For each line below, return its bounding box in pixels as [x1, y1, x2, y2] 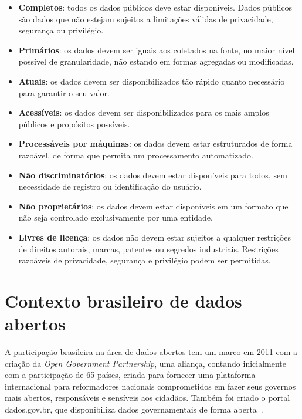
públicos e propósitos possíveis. [18, 117, 130, 130]
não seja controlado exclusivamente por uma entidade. [18, 211, 213, 224]
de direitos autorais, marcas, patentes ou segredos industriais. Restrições [18, 242, 279, 255]
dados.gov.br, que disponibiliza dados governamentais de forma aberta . [5, 403, 263, 415]
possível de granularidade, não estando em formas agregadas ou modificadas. [18, 55, 294, 67]
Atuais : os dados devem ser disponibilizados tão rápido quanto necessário [18, 75, 285, 87]
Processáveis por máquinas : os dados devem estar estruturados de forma [18, 137, 293, 150]
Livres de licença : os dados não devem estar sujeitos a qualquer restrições [18, 231, 291, 243]
